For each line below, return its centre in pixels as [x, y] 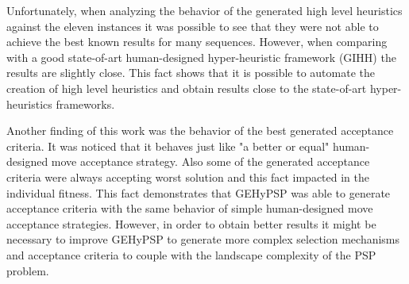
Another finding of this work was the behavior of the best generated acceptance [200, 130]
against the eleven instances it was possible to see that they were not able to [193, 26]
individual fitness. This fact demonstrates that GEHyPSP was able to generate [199, 192]
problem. [28, 270]
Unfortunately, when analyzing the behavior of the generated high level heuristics [204, 10]
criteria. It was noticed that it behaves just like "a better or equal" [168, 146]
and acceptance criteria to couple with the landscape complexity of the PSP [191, 254]
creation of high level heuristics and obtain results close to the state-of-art [187, 88]
